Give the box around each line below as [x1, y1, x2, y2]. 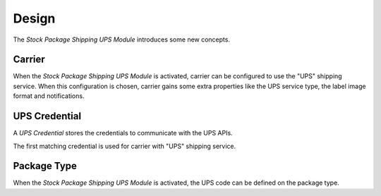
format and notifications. [13, 92, 85, 100]
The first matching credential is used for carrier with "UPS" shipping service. [13, 142, 236, 150]
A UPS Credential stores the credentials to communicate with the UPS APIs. [13, 129, 233, 137]
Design [13, 11, 56, 26]
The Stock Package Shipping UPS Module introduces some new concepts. [13, 35, 231, 44]
